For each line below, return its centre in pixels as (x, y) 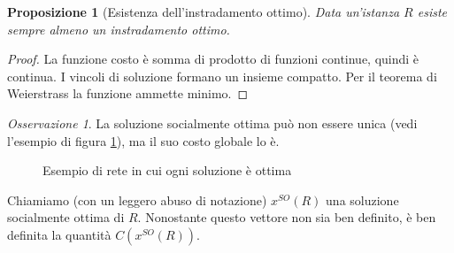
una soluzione (362, 199)
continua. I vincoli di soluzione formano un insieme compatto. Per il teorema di (222, 76)
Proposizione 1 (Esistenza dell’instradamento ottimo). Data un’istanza (204, 11)
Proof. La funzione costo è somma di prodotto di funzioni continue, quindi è (213, 59)
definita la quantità (59, 234)
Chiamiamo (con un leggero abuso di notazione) (137, 199)
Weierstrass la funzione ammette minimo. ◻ (128, 93)
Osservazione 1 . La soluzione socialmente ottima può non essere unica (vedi (212, 123)
